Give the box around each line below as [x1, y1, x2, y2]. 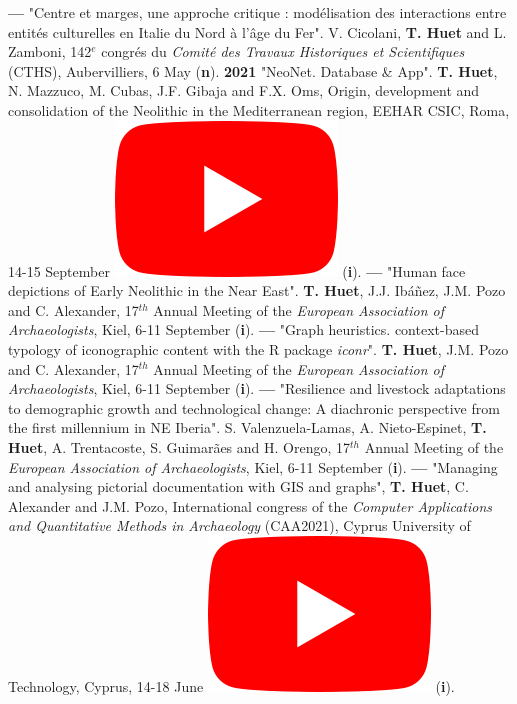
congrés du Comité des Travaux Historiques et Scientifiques [101, 41, 465, 62]
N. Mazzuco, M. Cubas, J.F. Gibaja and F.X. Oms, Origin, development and [8, 80, 480, 101]
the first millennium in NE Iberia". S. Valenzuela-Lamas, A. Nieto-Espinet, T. [8, 417, 487, 438]
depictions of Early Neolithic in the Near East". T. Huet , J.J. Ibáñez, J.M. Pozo [8, 280, 506, 301]
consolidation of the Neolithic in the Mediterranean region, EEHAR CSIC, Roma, [8, 99, 510, 120]
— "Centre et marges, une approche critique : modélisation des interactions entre [8, 2, 507, 22]
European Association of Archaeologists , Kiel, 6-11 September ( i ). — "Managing [8, 456, 498, 477]
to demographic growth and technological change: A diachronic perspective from [8, 397, 500, 418]
